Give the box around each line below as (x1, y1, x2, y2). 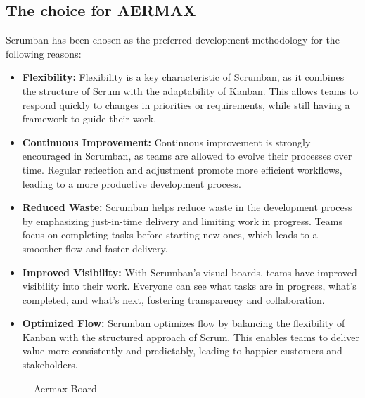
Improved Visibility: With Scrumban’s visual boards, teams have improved (22, 264, 357, 279)
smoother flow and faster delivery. (22, 240, 168, 255)
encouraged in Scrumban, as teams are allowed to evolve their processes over (22, 148, 352, 163)
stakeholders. (22, 357, 78, 372)
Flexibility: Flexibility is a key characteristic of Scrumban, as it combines (22, 70, 345, 84)
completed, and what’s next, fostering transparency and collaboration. (22, 292, 325, 307)
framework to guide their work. (22, 111, 157, 126)
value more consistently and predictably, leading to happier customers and (22, 343, 342, 358)
